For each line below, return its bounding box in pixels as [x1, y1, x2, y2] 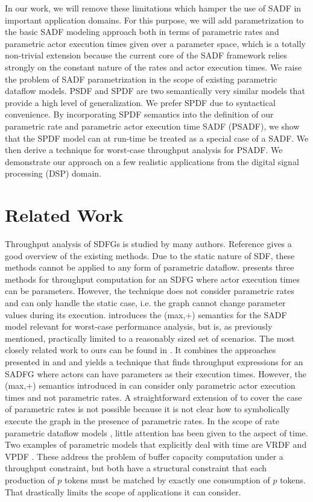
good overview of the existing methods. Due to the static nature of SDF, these [5, 249, 295, 262]
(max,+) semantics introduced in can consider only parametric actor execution [5, 379, 296, 392]
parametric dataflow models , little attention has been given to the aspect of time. [5, 426, 308, 439]
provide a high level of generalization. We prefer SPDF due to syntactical [5, 96, 276, 108]
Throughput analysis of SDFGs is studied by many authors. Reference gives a [5, 237, 292, 250]
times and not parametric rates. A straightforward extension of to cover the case [5, 391, 302, 403]
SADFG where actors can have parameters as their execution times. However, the [5, 367, 306, 380]
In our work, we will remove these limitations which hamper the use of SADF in [5, 2, 302, 14]
